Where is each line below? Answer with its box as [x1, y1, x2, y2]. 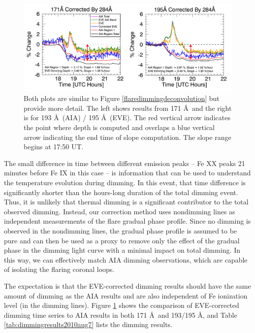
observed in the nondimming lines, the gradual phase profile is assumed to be [4, 225, 237, 235]
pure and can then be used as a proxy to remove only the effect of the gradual [4, 235, 240, 245]
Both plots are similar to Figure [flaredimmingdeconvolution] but [24, 93, 220, 103]
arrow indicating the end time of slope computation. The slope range [24, 132, 231, 142]
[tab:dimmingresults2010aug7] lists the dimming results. [4, 319, 173, 330]
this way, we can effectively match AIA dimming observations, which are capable [4, 254, 248, 265]
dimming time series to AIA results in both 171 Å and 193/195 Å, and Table [4, 309, 237, 320]
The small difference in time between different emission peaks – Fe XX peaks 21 [4, 158, 245, 168]
